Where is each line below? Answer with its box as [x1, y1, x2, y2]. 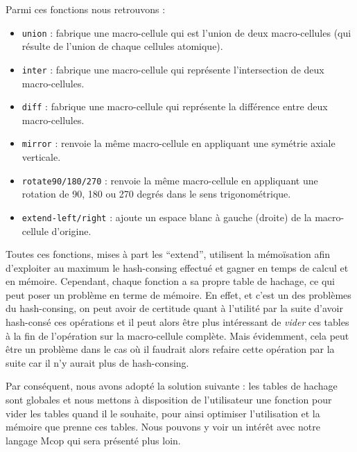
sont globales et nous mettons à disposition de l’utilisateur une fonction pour [6, 392, 332, 407]
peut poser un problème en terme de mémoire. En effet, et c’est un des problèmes [6, 287, 351, 302]
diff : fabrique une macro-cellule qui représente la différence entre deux [21, 99, 328, 114]
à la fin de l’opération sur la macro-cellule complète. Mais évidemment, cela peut [6, 328, 349, 342]
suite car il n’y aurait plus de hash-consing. [6, 355, 189, 370]
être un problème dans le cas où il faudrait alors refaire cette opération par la [6, 342, 335, 356]
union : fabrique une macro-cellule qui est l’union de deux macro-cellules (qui [21, 25, 351, 40]
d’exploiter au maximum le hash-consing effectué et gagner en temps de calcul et [6, 260, 349, 275]
